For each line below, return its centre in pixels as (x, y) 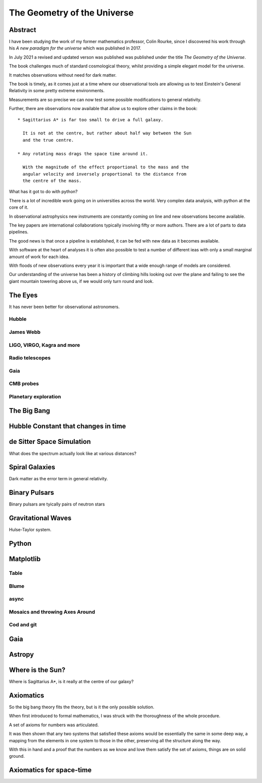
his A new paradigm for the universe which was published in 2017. (75, 48)
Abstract (23, 30)
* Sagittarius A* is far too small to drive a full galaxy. (90, 120)
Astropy (21, 654)
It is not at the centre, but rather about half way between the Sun (107, 133)
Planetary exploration (35, 396)
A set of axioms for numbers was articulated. (54, 725)
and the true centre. (48, 140)
